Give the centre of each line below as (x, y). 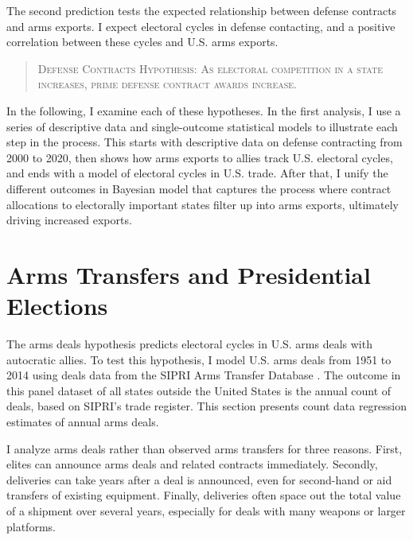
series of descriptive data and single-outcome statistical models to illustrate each (202, 126)
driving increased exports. (69, 220)
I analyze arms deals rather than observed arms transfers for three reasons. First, (205, 448)
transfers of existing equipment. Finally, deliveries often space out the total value (204, 495)
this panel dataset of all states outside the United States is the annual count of (199, 390)
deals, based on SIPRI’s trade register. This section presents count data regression (207, 406)
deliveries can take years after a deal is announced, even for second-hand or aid (199, 479)
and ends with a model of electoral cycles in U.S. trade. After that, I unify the (197, 173)
